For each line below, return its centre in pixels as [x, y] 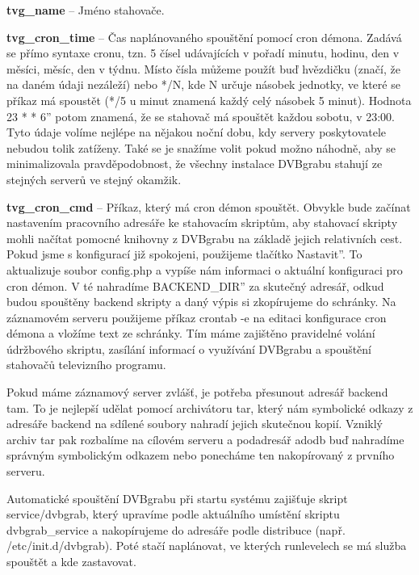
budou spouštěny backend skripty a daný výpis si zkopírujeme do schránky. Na [201, 302]
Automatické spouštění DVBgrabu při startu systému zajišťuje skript [177, 498]
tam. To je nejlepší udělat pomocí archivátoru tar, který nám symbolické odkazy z [210, 407]
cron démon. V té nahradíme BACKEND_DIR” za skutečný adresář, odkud [195, 285]
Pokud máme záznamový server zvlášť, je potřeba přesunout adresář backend [197, 392]
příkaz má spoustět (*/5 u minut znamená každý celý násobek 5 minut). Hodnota [209, 100]
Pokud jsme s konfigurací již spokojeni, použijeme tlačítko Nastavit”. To [184, 254]
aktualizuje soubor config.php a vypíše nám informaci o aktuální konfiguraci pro [205, 269]
